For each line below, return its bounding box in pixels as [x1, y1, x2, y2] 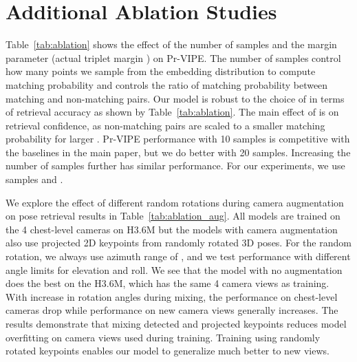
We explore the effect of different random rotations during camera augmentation [6, 195, 344, 209]
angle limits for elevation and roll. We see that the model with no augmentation [6, 262, 343, 277]
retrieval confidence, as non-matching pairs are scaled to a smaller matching [6, 118, 325, 132]
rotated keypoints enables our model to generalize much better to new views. [6, 343, 329, 358]
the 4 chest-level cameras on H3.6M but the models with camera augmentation [6, 222, 338, 236]
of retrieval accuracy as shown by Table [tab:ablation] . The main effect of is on [6, 105, 339, 119]
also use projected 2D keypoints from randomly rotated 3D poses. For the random [6, 235, 351, 250]
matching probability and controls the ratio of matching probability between [6, 77, 328, 92]
